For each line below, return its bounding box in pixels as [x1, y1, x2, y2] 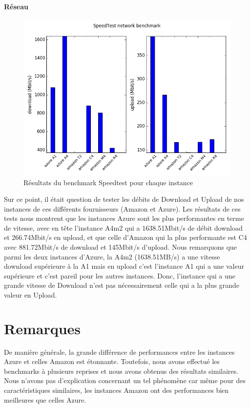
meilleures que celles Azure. [4, 394, 86, 405]
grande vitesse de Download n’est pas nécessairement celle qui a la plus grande [4, 280, 239, 290]
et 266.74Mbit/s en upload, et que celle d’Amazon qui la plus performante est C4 [4, 232, 247, 242]
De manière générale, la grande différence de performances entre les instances [4, 346, 235, 357]
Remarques [4, 318, 81, 338]
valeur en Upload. [4, 289, 57, 300]
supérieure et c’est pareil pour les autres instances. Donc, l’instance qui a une [4, 270, 235, 280]
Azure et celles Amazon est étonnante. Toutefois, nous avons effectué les [4, 356, 220, 366]
